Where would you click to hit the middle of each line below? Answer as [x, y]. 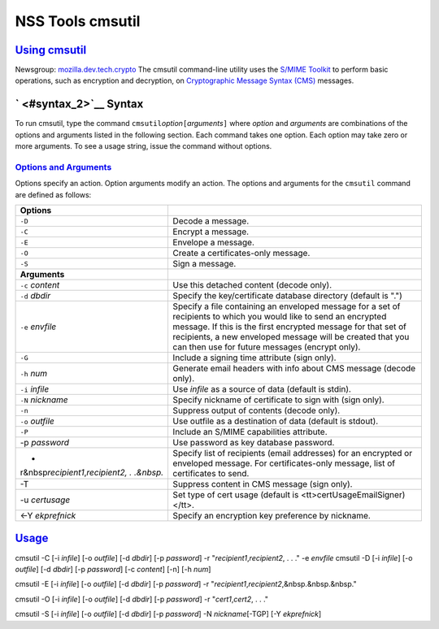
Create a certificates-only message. [241, 254]
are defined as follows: [53, 194]
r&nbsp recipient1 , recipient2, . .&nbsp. [92, 473]
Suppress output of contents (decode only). [256, 410]
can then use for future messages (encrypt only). [267, 347]
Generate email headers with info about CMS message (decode [294, 368]
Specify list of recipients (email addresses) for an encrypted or [293, 453]
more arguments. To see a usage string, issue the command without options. [143, 146]
